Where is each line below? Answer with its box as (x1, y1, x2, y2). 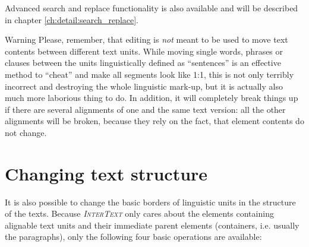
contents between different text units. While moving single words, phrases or (5, 45, 283, 57)
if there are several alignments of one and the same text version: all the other (5, 103, 286, 115)
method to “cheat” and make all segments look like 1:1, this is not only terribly (5, 68, 294, 80)
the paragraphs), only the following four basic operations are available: (5, 230, 262, 243)
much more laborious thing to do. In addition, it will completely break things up (5, 91, 298, 104)
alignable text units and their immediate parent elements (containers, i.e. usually (5, 218, 299, 231)
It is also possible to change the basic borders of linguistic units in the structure (5, 195, 296, 208)
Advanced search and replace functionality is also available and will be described (5, 2, 298, 14)
